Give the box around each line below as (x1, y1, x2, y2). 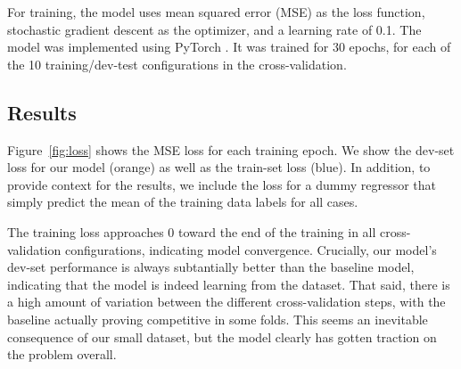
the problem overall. (7, 345, 117, 364)
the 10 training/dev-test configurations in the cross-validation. (7, 54, 347, 73)
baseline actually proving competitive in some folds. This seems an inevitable (7, 309, 428, 328)
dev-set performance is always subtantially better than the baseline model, (7, 258, 415, 276)
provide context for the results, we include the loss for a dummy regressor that (7, 175, 436, 193)
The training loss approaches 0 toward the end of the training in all (7, 222, 376, 241)
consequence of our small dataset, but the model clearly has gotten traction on (7, 327, 437, 346)
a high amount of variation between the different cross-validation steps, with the (7, 292, 446, 311)
